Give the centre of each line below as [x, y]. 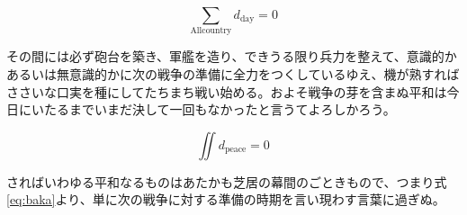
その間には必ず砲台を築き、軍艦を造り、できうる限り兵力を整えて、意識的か [232, 56]
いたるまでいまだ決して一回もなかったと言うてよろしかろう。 [213, 109]
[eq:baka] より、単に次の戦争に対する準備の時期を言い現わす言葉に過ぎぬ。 [226, 199]
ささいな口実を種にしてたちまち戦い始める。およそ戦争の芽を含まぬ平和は [227, 91]
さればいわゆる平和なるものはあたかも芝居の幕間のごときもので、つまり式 [227, 181]
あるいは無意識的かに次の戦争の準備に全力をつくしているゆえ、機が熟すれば [233, 73]
